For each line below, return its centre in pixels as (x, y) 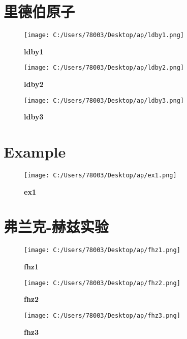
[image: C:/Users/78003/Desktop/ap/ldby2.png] (104, 68)
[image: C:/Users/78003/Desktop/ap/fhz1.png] (102, 250)
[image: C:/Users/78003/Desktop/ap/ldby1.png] (104, 35)
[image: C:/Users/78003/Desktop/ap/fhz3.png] (102, 315)
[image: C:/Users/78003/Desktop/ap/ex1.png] (100, 175)
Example (35, 152)
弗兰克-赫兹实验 (56, 226)
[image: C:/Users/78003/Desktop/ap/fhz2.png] (102, 283)
